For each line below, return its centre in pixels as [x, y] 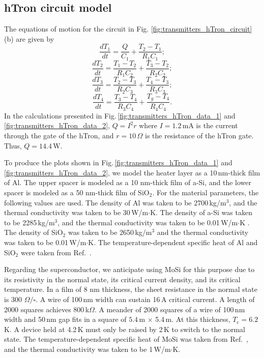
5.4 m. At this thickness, [193, 319]
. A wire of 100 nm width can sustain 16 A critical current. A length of [145, 299]
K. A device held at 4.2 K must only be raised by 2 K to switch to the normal [125, 329]
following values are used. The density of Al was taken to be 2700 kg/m [115, 202]
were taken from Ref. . [56, 252]
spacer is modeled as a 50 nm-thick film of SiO [77, 192]
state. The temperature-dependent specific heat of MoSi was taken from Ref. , [126, 339]
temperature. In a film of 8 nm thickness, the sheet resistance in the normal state [131, 289]
